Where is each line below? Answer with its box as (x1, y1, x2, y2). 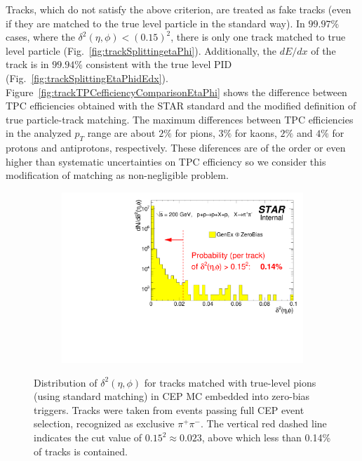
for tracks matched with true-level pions (144, 375, 316, 389)
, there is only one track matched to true (170, 29, 346, 44)
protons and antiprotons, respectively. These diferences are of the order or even (6, 140, 346, 155)
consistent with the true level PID (86, 57, 232, 72)
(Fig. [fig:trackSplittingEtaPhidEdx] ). (6, 70, 168, 85)
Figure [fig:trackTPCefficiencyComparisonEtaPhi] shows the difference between (6, 84, 347, 99)
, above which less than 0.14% (201, 430, 331, 444)
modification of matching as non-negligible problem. (6, 168, 229, 182)
